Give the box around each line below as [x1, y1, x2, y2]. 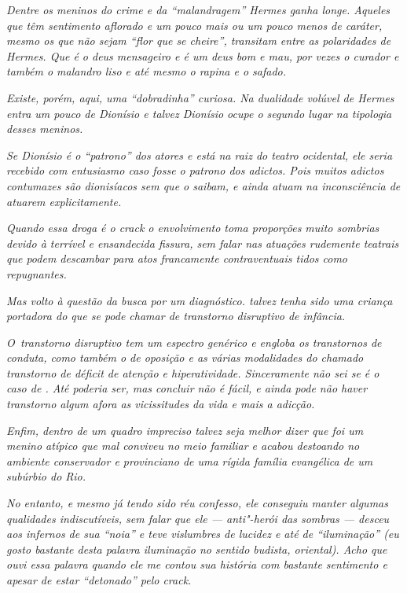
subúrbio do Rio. [6, 468, 86, 484]
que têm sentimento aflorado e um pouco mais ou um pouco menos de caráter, [6, 17, 383, 33]
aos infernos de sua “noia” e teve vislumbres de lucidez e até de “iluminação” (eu [6, 525, 399, 542]
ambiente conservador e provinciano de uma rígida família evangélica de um [6, 452, 373, 469]
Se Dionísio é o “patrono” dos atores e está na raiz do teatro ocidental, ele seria [6, 146, 393, 163]
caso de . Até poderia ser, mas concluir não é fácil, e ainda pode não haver [6, 380, 368, 396]
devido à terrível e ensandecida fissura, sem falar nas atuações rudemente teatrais [6, 234, 399, 251]
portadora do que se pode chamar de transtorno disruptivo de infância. [6, 308, 346, 324]
